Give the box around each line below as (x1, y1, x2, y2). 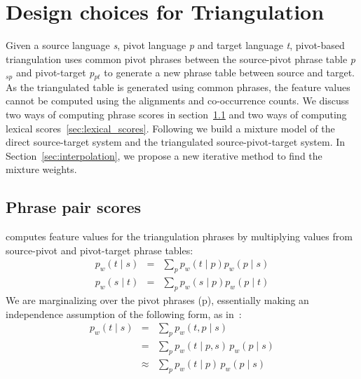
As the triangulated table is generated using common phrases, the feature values (6, 79, 350, 94)
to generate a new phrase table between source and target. (104, 65, 355, 80)
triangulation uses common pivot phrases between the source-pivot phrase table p (6, 51, 355, 66)
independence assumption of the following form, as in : (6, 306, 242, 321)
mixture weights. (6, 162, 77, 177)
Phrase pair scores (6, 196, 142, 218)
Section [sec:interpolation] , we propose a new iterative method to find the (6, 148, 322, 163)
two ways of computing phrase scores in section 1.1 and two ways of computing (6, 106, 347, 121)
